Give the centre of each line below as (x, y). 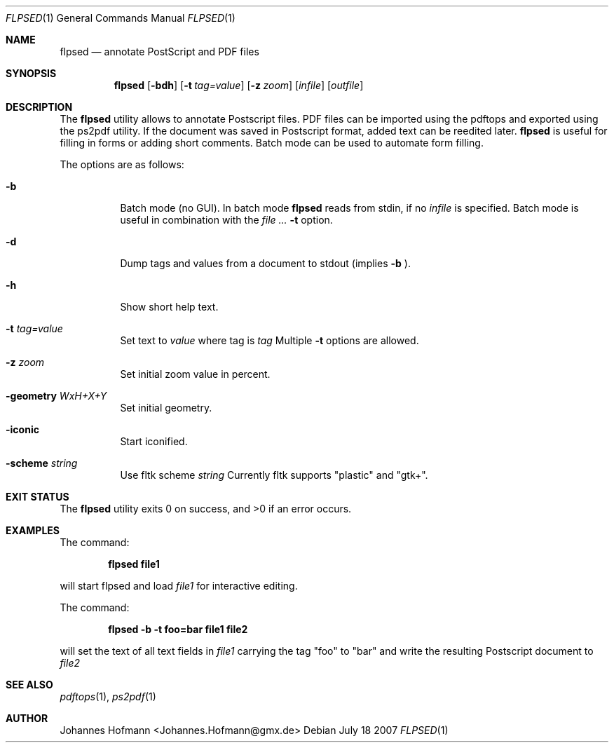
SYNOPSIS (31, 73)
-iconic (22, 429)
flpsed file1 (134, 564)
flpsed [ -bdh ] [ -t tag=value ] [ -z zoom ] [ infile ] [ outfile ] (239, 85)
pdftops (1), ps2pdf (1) (108, 696)
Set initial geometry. (166, 408)
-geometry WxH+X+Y (56, 396)
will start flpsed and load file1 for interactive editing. (179, 586)
